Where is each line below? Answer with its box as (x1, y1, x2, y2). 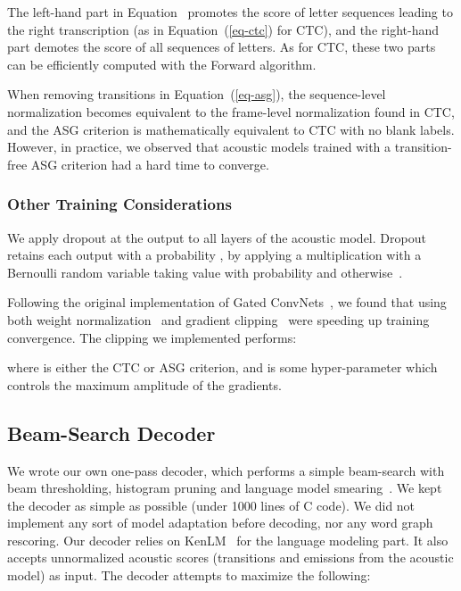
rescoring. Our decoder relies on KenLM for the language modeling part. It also (7, 530, 449, 549)
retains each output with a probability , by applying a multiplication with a (7, 246, 422, 264)
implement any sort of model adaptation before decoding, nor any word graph (7, 513, 433, 532)
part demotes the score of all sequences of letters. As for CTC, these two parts (7, 37, 436, 56)
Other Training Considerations (7, 193, 232, 215)
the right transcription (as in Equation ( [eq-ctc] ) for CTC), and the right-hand (7, 20, 440, 38)
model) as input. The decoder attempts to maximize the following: (7, 566, 371, 585)
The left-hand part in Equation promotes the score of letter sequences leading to (7, 3, 453, 21)
